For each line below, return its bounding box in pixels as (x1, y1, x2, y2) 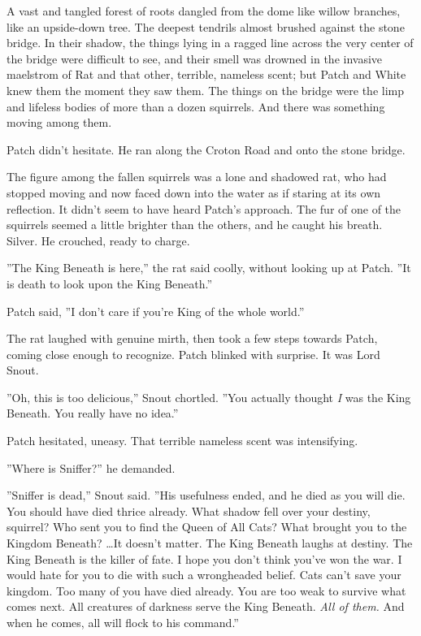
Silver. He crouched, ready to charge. (7, 231, 190, 249)
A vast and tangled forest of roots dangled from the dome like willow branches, (7, 2, 401, 19)
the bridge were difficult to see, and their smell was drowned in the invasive (7, 50, 383, 67)
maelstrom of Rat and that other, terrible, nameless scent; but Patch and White (7, 66, 406, 83)
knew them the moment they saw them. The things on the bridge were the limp (7, 81, 405, 98)
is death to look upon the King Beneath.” (7, 275, 213, 292)
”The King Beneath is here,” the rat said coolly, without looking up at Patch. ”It (7, 259, 411, 276)
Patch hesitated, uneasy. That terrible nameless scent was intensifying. (7, 432, 358, 449)
